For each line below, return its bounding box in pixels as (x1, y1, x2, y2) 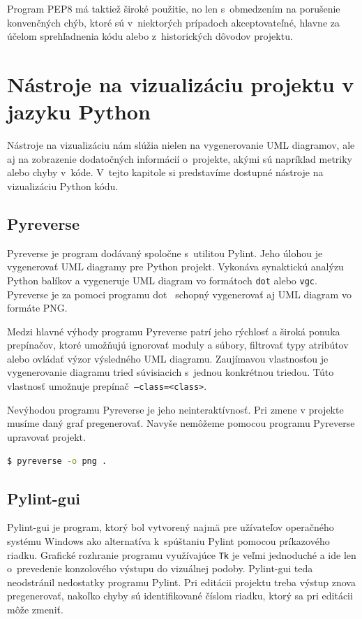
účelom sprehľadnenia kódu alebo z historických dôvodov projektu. (7, 29, 293, 43)
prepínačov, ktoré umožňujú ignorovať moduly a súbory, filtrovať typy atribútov (7, 337, 349, 352)
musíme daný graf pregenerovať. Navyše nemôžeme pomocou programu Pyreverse (7, 416, 355, 430)
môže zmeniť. (7, 602, 63, 616)
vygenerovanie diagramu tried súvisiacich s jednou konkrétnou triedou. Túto (7, 365, 334, 379)
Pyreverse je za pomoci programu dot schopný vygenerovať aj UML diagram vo (7, 286, 352, 301)
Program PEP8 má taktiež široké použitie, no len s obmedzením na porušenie (7, 1, 340, 15)
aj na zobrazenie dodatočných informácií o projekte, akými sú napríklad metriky (7, 151, 352, 166)
